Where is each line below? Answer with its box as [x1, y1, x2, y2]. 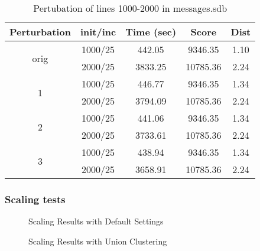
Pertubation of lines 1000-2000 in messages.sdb [33, 1, 227, 15]
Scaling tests [5, 191, 66, 206]
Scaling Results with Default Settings [28, 215, 164, 227]
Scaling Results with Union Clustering [28, 234, 167, 247]
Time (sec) [125, 25, 177, 38]
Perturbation [9, 25, 71, 38]
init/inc [80, 25, 116, 38]
